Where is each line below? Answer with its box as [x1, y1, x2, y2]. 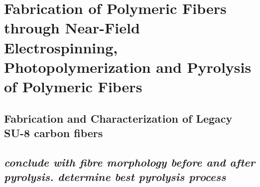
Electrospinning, [4, 37, 118, 57]
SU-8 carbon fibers [4, 125, 103, 140]
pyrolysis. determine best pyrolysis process [4, 169, 226, 185]
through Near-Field [4, 17, 140, 38]
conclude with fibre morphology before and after [4, 154, 255, 170]
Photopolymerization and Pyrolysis [4, 56, 252, 77]
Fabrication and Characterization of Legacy [4, 110, 233, 126]
